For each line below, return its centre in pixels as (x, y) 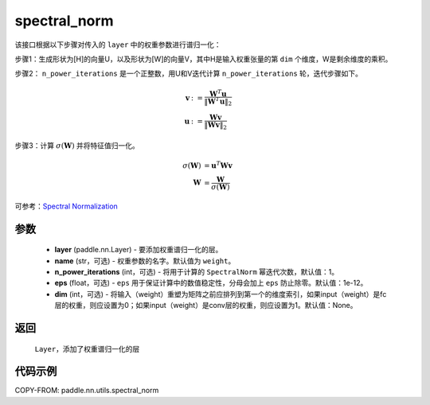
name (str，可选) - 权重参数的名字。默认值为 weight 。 (145, 261)
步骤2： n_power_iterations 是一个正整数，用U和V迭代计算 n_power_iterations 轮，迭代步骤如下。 (188, 74)
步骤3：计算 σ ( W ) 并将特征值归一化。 (77, 146)
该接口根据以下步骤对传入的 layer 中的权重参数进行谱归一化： (118, 45)
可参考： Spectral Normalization (66, 206)
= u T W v (218, 165)
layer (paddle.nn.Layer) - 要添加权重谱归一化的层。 (139, 250)
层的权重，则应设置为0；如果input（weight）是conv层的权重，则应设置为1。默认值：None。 (206, 306)
